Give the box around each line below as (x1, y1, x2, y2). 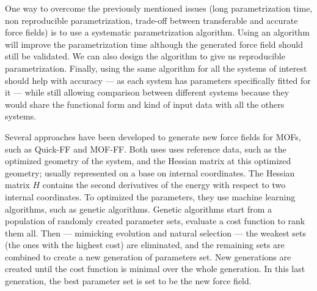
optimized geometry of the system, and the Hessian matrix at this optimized (5, 154, 291, 167)
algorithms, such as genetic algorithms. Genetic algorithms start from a (5, 202, 272, 215)
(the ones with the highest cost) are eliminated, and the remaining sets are (5, 238, 285, 251)
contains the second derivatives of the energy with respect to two (42, 178, 286, 191)
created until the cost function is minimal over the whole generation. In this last (5, 262, 305, 275)
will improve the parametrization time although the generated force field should (5, 37, 303, 50)
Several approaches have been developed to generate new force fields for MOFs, (5, 130, 301, 143)
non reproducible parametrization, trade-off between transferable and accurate (5, 13, 298, 26)
